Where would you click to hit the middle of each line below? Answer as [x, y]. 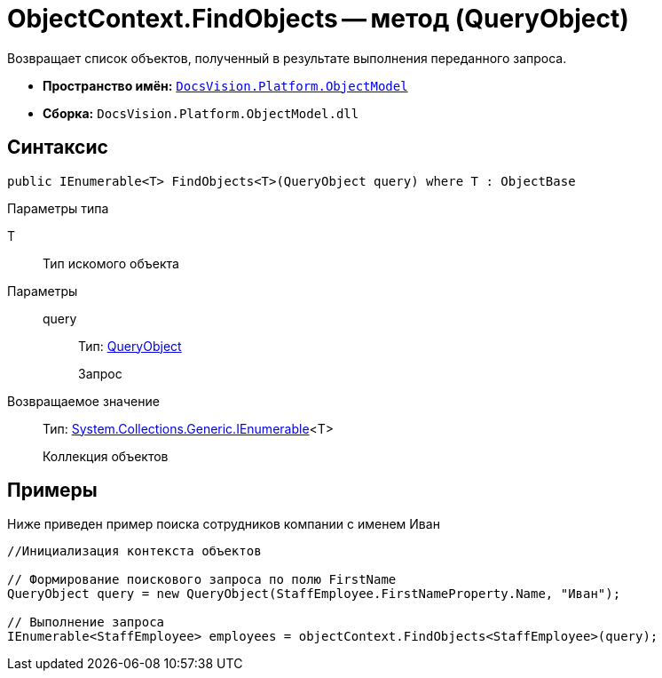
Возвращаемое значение [83, 401]
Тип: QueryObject [130, 346]
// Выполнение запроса [86, 622]
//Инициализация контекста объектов [134, 551]
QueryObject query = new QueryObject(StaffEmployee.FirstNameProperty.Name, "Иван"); [314, 594]
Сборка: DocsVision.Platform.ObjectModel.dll [201, 113]
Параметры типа [58, 208]
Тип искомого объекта [111, 263]
